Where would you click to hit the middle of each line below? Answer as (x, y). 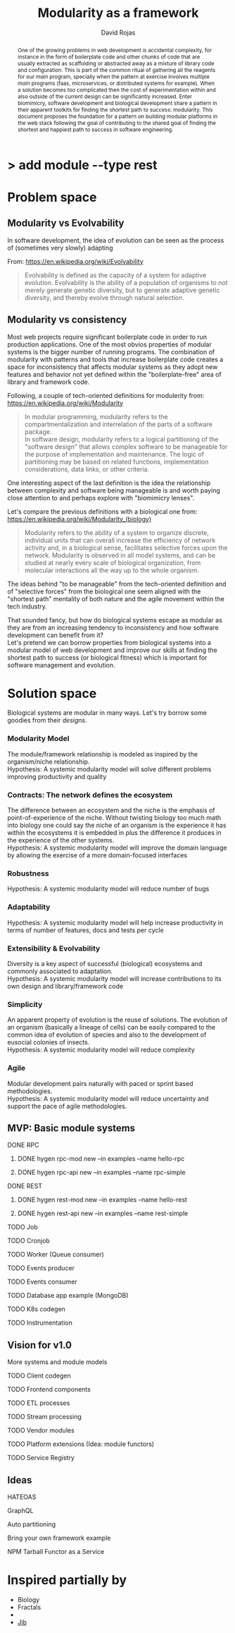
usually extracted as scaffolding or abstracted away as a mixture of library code (116, 63)
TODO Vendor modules (41, 1430)
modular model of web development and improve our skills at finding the (113, 650)
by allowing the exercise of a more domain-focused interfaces (97, 855)
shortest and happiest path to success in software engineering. (95, 129)
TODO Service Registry (41, 1458)
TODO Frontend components (49, 1390)
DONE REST (25, 1186)
